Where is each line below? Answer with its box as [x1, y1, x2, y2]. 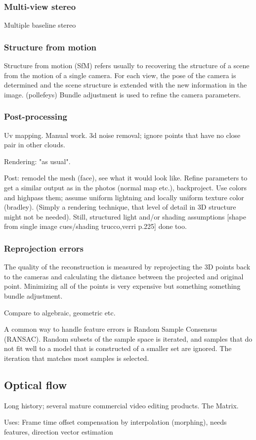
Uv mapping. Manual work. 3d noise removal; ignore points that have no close [4, 130, 241, 140]
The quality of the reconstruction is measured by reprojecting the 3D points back [4, 262, 251, 272]
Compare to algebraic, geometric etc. [4, 307, 116, 317]
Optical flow [4, 377, 67, 392]
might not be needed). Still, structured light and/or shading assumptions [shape [4, 211, 246, 221]
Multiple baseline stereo [4, 20, 76, 30]
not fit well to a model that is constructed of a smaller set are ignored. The [4, 343, 232, 353]
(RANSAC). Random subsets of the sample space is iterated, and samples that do [4, 333, 253, 344]
